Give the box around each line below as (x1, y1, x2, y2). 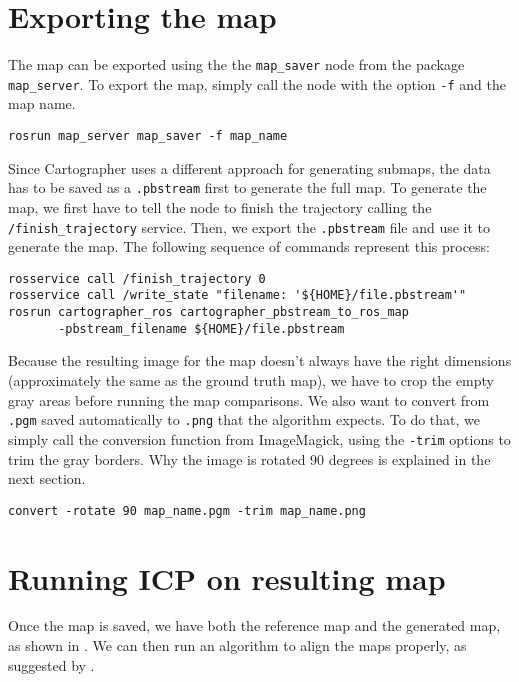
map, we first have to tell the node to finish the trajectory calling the (8, 196, 432, 217)
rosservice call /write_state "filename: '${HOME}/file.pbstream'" (8, 288, 467, 303)
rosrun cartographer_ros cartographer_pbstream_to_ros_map (8, 305, 409, 320)
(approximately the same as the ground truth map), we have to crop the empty (8, 370, 495, 390)
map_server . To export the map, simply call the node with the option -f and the (8, 73, 506, 94)
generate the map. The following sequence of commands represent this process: (8, 236, 491, 257)
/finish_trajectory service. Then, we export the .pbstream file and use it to (8, 216, 491, 237)
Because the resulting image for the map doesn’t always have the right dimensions (8, 350, 512, 371)
